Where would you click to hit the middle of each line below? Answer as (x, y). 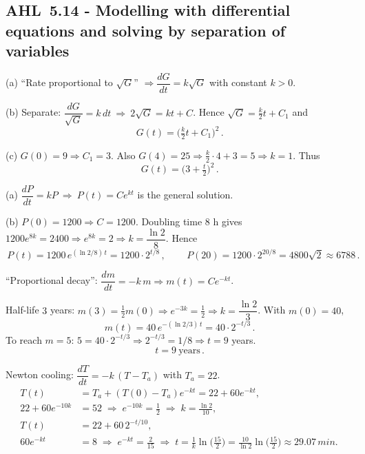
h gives (228, 221)
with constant (238, 82)
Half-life (22, 310)
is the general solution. (185, 195)
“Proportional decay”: (52, 280)
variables (38, 51)
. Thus (306, 155)
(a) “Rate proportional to (59, 82)
